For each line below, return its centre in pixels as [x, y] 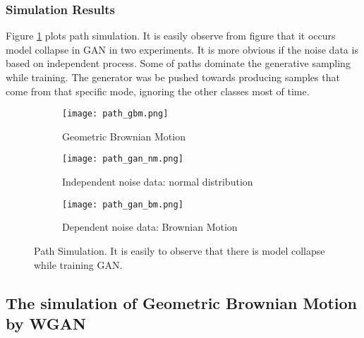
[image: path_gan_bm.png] [123, 204]
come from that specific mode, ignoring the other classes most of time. [158, 91]
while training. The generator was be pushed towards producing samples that [173, 77]
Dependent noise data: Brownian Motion [150, 227]
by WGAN [46, 323]
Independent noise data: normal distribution [158, 182]
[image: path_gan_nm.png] [123, 159]
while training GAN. [78, 264]
